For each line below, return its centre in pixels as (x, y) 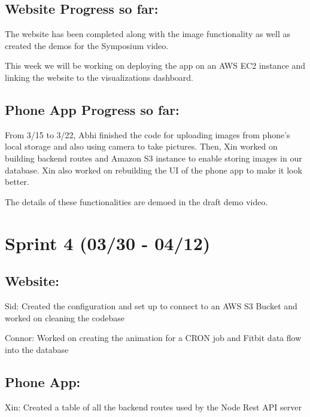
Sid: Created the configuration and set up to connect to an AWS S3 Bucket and (151, 305)
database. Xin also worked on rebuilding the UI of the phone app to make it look (154, 170)
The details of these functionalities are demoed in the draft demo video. (136, 201)
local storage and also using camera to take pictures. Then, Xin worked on (141, 146)
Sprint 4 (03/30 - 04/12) (108, 243)
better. (17, 182)
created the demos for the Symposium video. (87, 45)
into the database (37, 349)
